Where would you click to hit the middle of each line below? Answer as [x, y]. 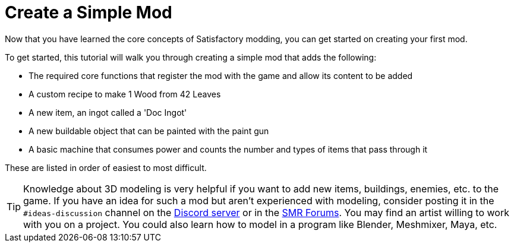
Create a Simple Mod [89, 12]
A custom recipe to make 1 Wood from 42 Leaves [125, 94]
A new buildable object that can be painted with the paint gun [149, 131]
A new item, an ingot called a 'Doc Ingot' [108, 112]
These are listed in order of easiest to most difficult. [106, 167]
